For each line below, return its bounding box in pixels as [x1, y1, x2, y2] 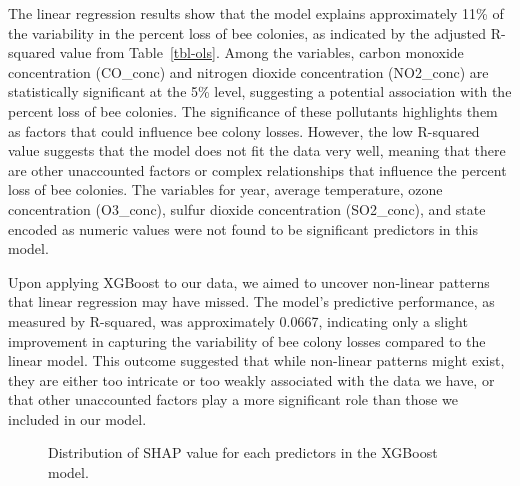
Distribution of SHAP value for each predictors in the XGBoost [48, 442, 438, 463]
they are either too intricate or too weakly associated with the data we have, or [8, 369, 495, 390]
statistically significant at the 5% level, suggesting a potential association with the [8, 81, 512, 102]
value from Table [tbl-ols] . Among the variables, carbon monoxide [59, 42, 464, 63]
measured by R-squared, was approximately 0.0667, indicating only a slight [8, 310, 468, 331]
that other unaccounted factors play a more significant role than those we [8, 389, 458, 410]
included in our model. [8, 408, 147, 429]
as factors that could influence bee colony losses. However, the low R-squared [8, 120, 480, 141]
